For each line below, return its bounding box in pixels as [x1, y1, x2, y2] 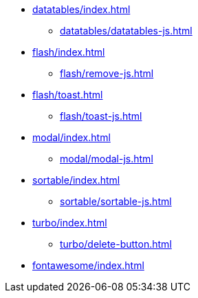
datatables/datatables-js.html [60, 25, 192, 36]
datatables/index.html [32, 3, 131, 15]
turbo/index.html [32, 217, 107, 228]
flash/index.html [32, 46, 105, 58]
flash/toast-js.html [60, 110, 142, 122]
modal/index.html [32, 131, 111, 143]
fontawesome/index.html [32, 259, 144, 271]
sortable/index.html [32, 174, 120, 186]
